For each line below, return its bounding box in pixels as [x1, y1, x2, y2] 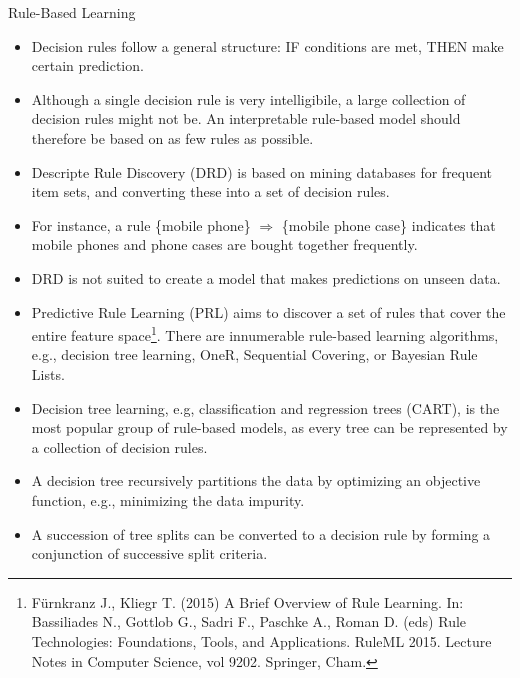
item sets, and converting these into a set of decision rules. [31, 181, 390, 202]
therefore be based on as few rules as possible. [31, 127, 314, 148]
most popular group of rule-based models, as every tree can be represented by [31, 417, 508, 438]
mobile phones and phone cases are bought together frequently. [31, 234, 418, 255]
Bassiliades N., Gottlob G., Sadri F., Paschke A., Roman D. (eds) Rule [31, 611, 467, 632]
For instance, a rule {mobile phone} [31, 214, 251, 235]
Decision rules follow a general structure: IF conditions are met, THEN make [31, 35, 504, 56]
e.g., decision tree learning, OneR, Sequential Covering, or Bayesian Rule [31, 344, 478, 365]
